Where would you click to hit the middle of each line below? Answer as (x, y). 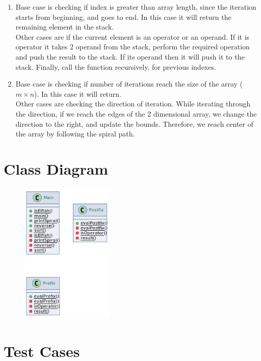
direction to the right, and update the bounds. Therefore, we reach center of (135, 123)
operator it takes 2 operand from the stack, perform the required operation (133, 47)
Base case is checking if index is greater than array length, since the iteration (136, 7)
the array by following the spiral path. (75, 134)
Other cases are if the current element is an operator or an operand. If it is (133, 36)
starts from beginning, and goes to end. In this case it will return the (123, 17)
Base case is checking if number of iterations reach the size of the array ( (129, 84)
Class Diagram (56, 168)
